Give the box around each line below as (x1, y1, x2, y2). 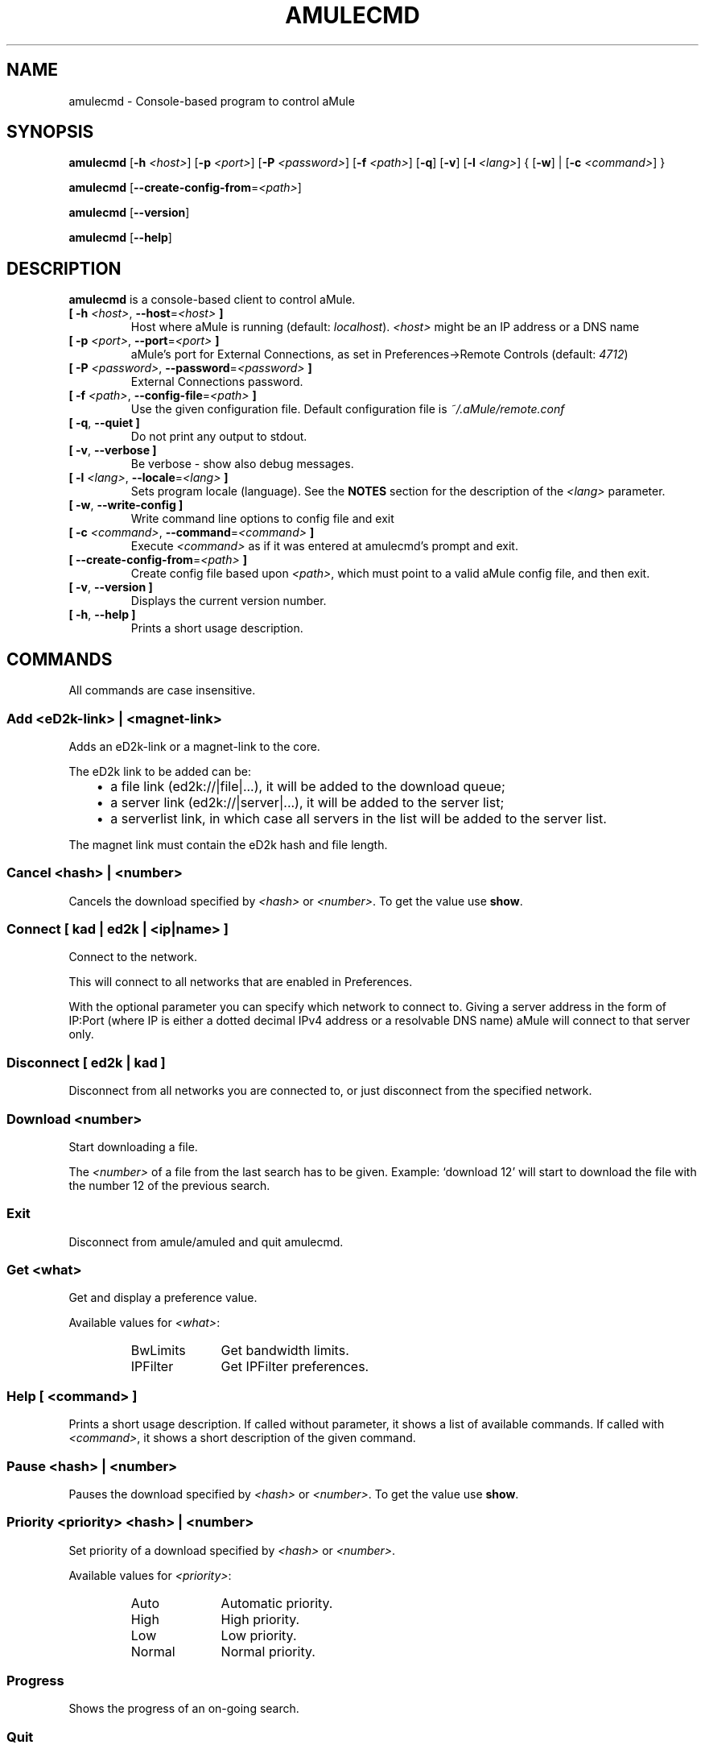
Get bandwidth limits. (221, 1342, 349, 1359)
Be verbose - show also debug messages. (130, 457, 354, 471)
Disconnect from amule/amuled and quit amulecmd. (68, 1234, 344, 1249)
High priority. (221, 1610, 300, 1627)
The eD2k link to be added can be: (68, 764, 252, 778)
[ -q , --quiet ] (68, 416, 140, 430)
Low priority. (221, 1627, 297, 1643)
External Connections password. (130, 375, 303, 389)
